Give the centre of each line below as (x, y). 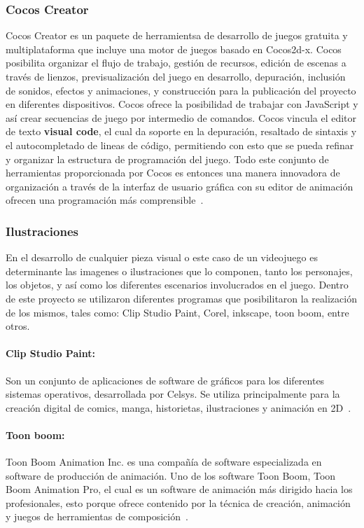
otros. (18, 326)
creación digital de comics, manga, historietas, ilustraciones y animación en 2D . (178, 407)
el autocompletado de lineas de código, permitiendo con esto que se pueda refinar (180, 145)
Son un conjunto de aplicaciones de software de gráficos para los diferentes (165, 380)
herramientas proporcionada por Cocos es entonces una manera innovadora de (173, 173)
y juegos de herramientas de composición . (97, 516)
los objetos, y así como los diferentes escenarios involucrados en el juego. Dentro (177, 285)
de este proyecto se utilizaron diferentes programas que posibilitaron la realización (181, 298)
